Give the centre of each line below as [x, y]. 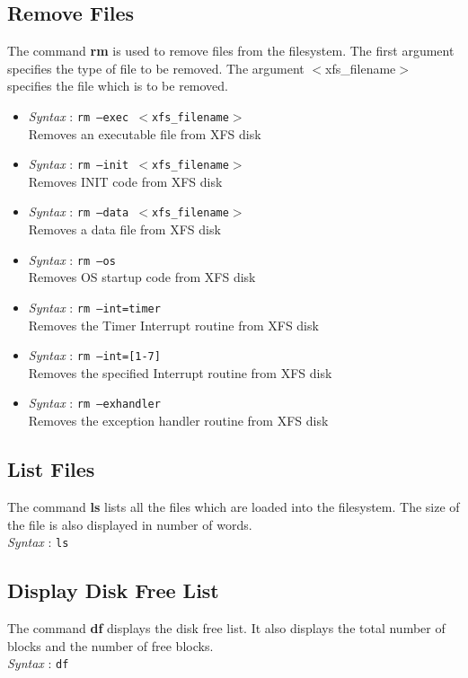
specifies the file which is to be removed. [118, 86]
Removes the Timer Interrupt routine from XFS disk [173, 325]
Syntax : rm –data [79, 211]
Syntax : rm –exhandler [94, 403]
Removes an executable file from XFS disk [145, 133]
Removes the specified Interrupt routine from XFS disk [180, 372]
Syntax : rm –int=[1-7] [94, 355]
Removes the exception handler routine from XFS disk [178, 421]
